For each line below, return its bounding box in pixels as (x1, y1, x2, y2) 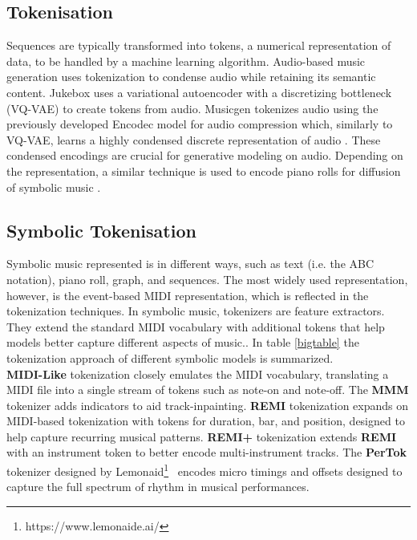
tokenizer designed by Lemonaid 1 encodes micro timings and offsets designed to (6, 461, 403, 479)
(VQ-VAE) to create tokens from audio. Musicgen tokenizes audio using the (6, 99, 379, 116)
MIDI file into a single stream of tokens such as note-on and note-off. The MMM (6, 381, 409, 398)
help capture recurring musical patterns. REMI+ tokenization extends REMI (6, 428, 397, 445)
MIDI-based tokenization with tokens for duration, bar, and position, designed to (6, 412, 405, 429)
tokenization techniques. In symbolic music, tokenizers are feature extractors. (6, 302, 385, 319)
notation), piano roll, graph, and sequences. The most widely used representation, (6, 270, 408, 287)
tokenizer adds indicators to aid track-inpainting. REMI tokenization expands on (6, 396, 409, 413)
